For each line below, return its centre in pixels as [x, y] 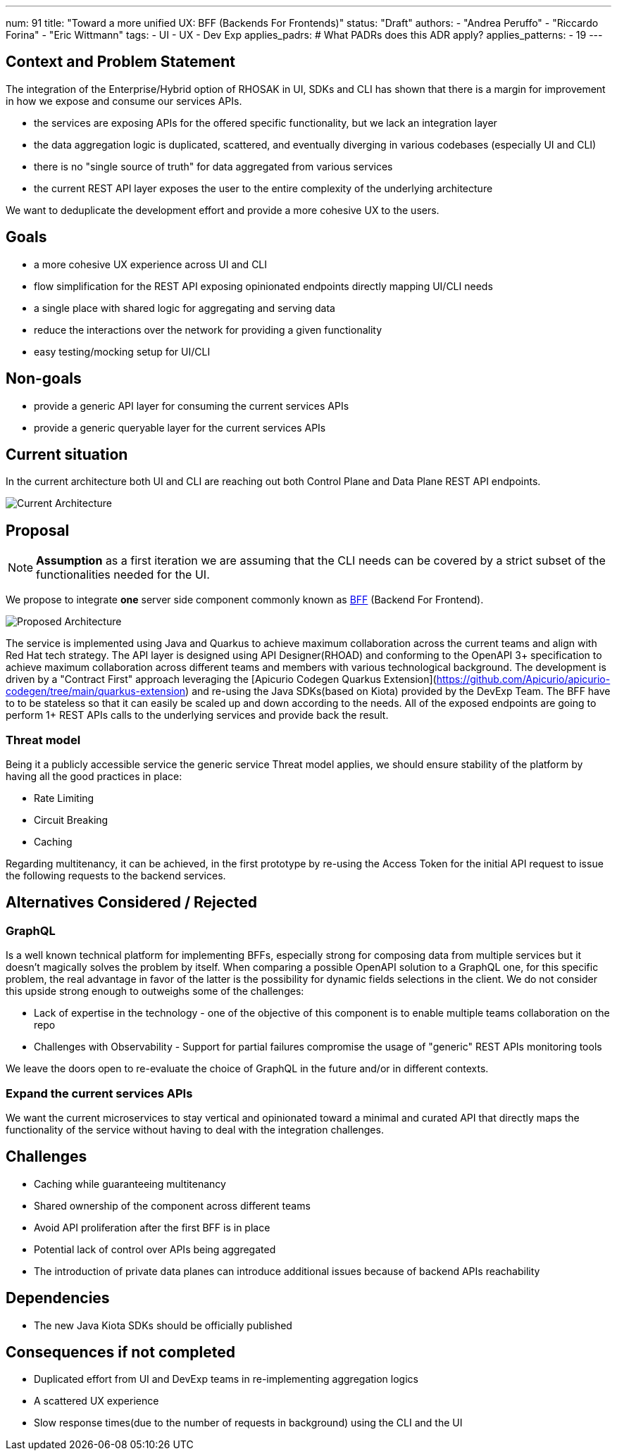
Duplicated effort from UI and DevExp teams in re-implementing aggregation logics [226, 1379]
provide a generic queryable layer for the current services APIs [180, 427]
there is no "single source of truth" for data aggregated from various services [213, 166]
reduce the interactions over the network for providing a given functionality [208, 330]
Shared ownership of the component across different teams [172, 1205]
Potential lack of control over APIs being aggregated [155, 1249]
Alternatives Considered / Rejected [131, 903]
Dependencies [58, 1298]
